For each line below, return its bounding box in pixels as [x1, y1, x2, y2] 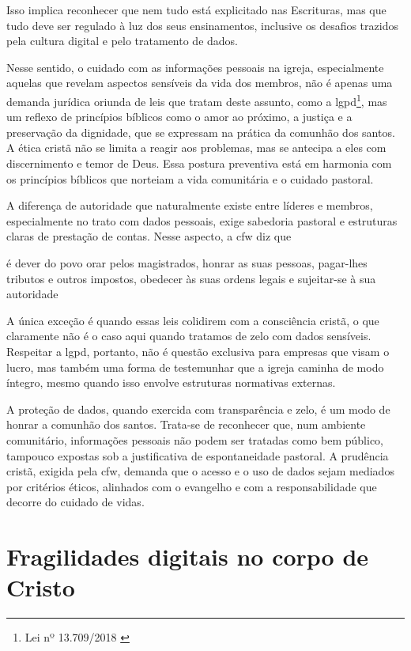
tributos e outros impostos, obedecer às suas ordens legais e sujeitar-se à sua [6, 270, 376, 286]
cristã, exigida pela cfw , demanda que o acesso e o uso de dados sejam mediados [6, 463, 394, 479]
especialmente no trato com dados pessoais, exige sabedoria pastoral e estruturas [6, 212, 398, 229]
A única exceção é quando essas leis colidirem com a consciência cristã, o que [6, 312, 379, 328]
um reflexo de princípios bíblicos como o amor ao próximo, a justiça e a [6, 108, 353, 125]
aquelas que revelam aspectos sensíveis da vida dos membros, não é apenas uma [6, 74, 393, 91]
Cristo [6, 571, 75, 604]
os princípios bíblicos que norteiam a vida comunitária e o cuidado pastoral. [6, 170, 374, 187]
